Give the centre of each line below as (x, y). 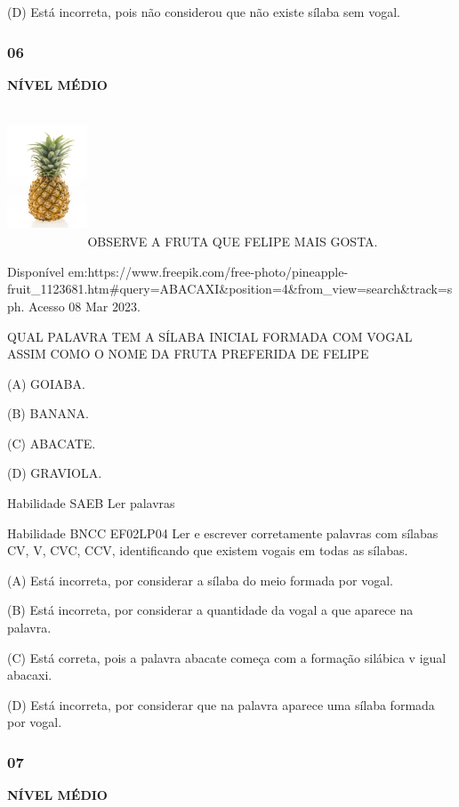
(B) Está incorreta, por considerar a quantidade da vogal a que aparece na (210, 610)
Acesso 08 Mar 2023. (85, 306)
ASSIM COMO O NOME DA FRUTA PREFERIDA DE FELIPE (188, 354)
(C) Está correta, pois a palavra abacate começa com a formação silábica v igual (227, 657)
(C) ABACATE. (52, 443)
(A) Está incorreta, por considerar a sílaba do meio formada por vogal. (200, 580)
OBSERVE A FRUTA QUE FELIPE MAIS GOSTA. (233, 242)
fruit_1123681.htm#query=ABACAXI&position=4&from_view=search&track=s (230, 289)
